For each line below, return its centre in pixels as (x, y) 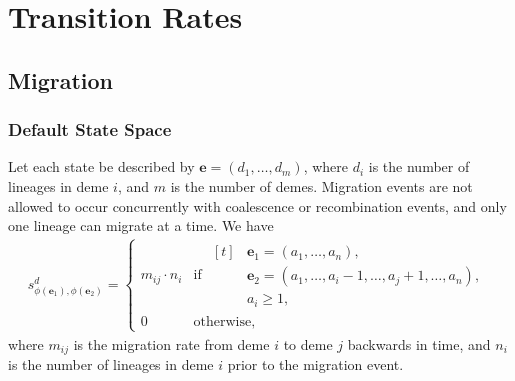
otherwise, (224, 321)
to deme (308, 343)
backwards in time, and (419, 343)
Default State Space (90, 129)
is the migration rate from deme (171, 343)
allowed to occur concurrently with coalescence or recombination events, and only (257, 205)
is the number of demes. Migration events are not (321, 185)
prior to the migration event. (315, 364)
